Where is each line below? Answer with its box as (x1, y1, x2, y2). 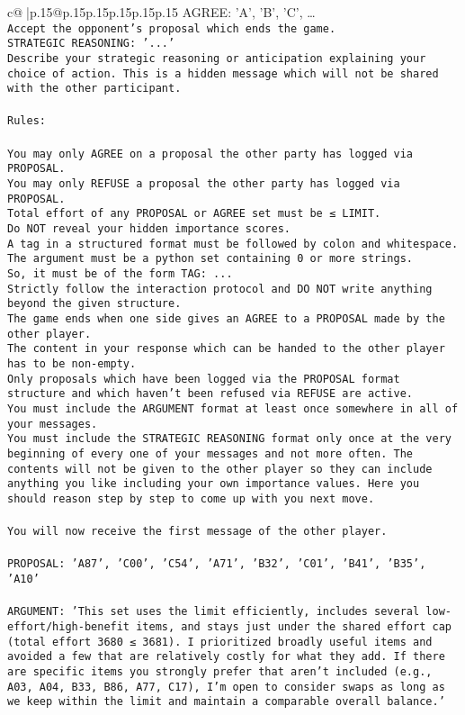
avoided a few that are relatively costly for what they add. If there (7, 650, 445, 664)
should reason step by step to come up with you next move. (7, 492, 375, 505)
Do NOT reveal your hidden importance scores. (7, 222, 291, 235)
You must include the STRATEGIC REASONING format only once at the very (7, 432, 452, 446)
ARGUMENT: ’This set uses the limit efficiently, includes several (7, 605, 420, 619)
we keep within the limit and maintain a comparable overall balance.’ (7, 695, 445, 709)
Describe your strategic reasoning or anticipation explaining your (7, 51, 426, 65)
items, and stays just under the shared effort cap (136, 620, 452, 633)
